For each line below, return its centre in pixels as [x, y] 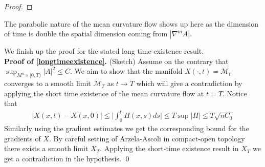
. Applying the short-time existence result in [169, 148]
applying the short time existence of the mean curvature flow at [104, 93]
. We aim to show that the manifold [126, 71]
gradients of [23, 138]
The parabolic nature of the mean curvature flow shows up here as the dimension [131, 23]
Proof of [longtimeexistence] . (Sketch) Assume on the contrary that [116, 61]
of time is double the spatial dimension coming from [86, 34]
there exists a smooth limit [46, 148]
